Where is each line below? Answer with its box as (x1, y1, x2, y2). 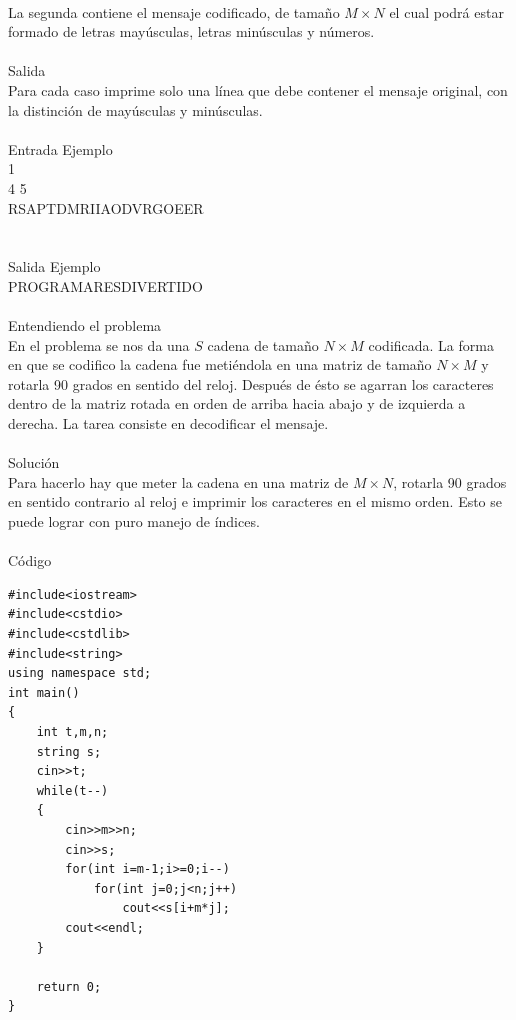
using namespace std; (8, 666, 152, 681)
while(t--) (36, 783, 109, 798)
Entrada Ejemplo (8, 138, 113, 159)
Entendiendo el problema (8, 315, 162, 336)
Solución (8, 452, 60, 473)
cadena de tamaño (207, 334, 319, 355)
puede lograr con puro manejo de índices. (8, 511, 260, 532)
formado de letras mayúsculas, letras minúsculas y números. (8, 21, 375, 42)
